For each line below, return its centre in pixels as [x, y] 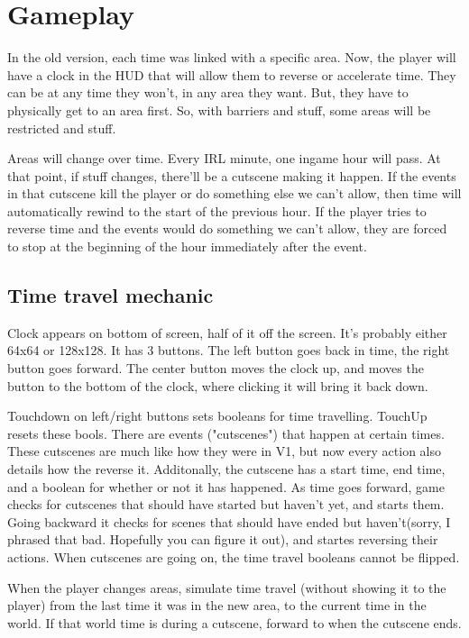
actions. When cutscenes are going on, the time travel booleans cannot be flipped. [234, 556]
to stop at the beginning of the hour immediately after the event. [187, 246]
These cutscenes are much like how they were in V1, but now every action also [224, 451]
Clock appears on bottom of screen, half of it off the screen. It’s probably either [227, 332]
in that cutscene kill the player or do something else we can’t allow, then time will [234, 193]
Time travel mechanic [110, 295]
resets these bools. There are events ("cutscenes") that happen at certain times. [226, 433]
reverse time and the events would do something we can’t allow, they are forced [227, 228]
